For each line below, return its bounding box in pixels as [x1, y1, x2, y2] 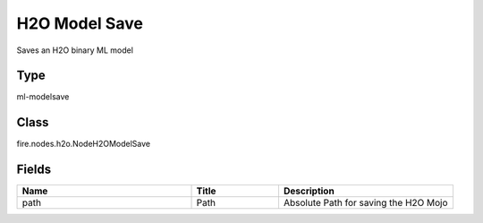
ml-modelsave [16, 91, 70, 102]
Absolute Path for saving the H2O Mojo [283, 197, 448, 210]
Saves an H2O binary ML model [16, 45, 134, 56]
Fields [16, 162, 52, 177]
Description [283, 184, 335, 197]
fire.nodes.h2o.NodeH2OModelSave [16, 139, 151, 150]
